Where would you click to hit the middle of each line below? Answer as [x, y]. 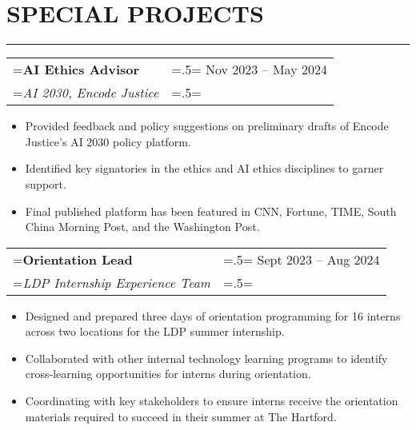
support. [46, 183]
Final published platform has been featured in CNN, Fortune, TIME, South [211, 211]
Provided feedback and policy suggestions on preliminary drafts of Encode [207, 126]
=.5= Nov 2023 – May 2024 [249, 70]
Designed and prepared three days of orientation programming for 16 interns [213, 315]
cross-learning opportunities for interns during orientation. [168, 374]
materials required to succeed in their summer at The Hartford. [181, 416]
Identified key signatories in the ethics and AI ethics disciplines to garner [204, 168]
